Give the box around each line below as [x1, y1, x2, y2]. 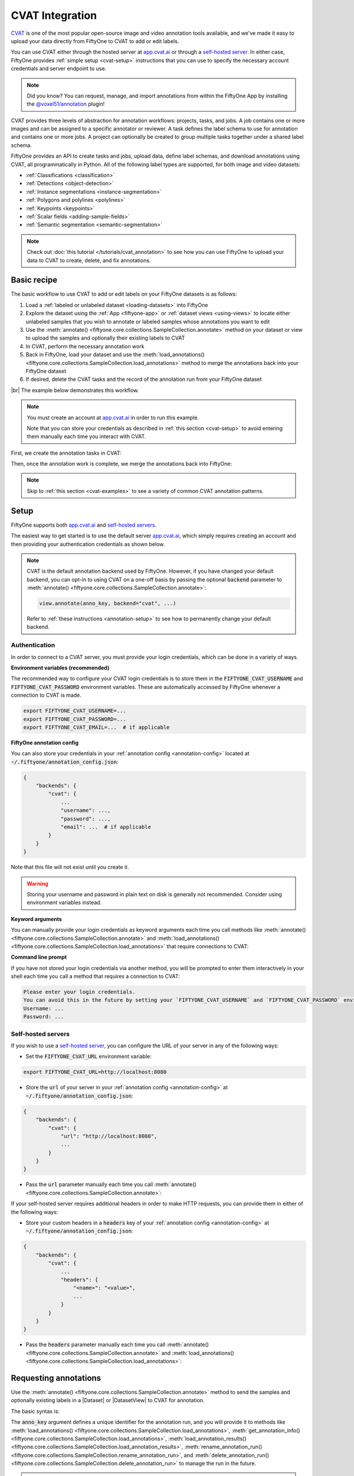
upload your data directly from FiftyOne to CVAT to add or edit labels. [11, 37, 179, 44]
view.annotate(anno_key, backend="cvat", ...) [39, 600, 176, 607]
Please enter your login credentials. [23, 989, 136, 995]
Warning [27, 880, 48, 887]
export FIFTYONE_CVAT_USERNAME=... [23, 707, 126, 714]
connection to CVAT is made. [11, 691, 82, 699]
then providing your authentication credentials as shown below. [11, 540, 165, 547]
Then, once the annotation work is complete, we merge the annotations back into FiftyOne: [11, 461, 232, 468]
